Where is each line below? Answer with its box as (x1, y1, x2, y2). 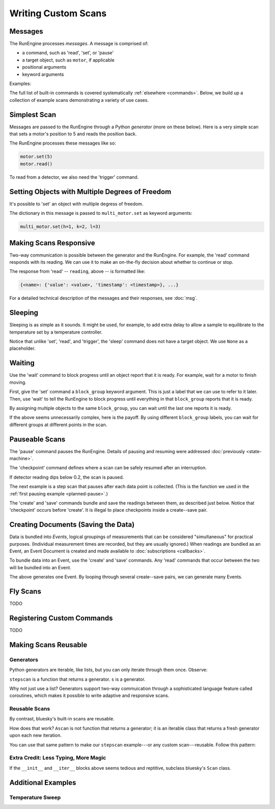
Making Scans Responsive (9, 238, 95, 247)
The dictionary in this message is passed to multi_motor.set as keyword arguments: (9, 210, 193, 216)
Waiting (9, 359, 35, 368)
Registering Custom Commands (9, 613, 113, 622)
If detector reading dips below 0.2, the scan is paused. (9, 474, 124, 480)
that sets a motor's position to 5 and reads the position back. (9, 131, 137, 137)
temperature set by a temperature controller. (9, 329, 103, 335)
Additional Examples (9, 778, 76, 787)
